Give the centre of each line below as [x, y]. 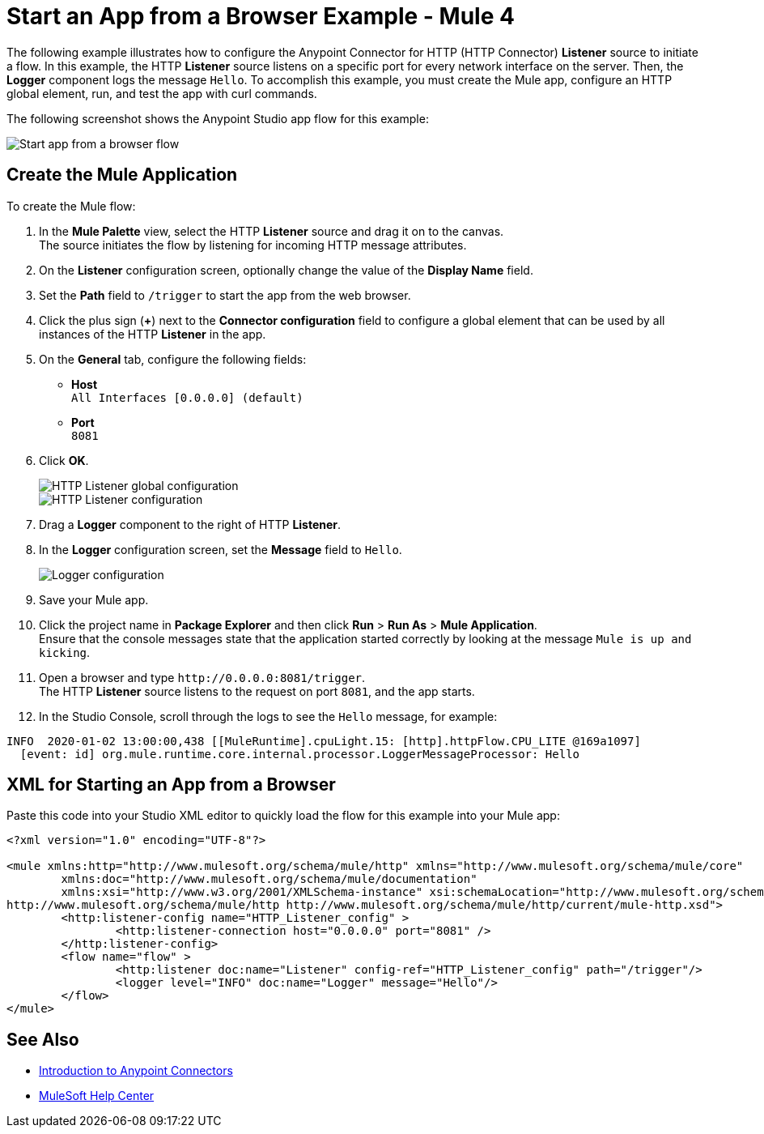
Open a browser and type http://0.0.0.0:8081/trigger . [202, 677]
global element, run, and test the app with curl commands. [162, 93]
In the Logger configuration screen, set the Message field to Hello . [221, 549]
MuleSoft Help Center [97, 1096]
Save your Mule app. [94, 599]
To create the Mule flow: [71, 206]
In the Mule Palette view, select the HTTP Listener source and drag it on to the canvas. [272, 231]
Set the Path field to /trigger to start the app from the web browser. [225, 295]
